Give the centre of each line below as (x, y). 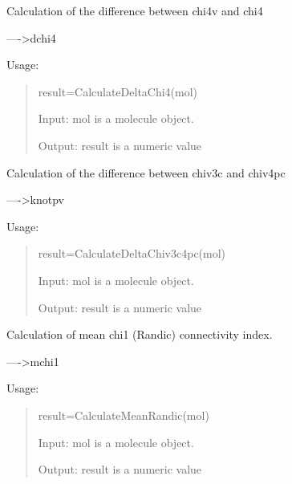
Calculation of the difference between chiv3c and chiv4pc (146, 172)
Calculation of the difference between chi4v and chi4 (135, 10)
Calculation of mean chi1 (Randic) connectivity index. (140, 334)
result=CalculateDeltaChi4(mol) (118, 91)
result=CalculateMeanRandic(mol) (124, 415)
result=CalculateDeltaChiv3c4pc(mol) (132, 253)
